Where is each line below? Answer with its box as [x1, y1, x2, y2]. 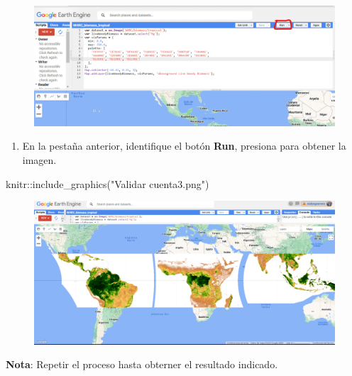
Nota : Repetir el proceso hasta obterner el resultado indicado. [6, 357, 278, 372]
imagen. [22, 152, 57, 167]
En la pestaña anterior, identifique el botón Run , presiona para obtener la [22, 138, 346, 153]
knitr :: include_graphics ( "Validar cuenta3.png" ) [6, 176, 209, 191]
